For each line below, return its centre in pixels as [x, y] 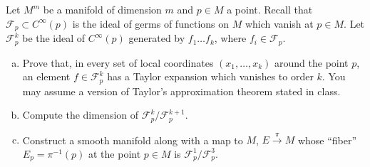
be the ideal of [54, 38]
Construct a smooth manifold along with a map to [133, 140]
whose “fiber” [327, 140]
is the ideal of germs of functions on [151, 23]
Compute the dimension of [81, 115]
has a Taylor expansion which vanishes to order [210, 76]
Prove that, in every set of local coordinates [118, 62]
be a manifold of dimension [102, 9]
